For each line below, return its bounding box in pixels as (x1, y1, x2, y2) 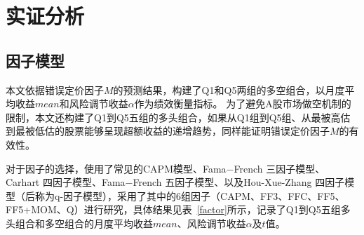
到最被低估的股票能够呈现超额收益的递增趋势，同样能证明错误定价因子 (6, 123, 330, 138)
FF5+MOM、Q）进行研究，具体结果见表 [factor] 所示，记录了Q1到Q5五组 (6, 202, 341, 217)
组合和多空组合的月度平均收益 (15, 215, 153, 230)
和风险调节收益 (59, 96, 128, 111)
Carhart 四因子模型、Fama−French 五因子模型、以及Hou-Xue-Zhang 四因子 (6, 175, 345, 189)
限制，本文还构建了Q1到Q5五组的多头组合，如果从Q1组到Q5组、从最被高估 (6, 109, 351, 124)
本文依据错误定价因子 (6, 82, 104, 97)
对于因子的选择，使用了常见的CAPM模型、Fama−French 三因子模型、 (6, 161, 325, 175)
